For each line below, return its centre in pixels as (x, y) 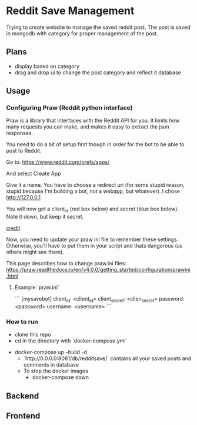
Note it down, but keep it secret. (45, 217)
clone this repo (33, 335)
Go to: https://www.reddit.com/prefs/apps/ (58, 162)
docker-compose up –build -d (51, 352)
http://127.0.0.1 (24, 197)
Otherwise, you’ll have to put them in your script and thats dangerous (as (94, 246)
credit (13, 228)
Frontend (23, 416)
